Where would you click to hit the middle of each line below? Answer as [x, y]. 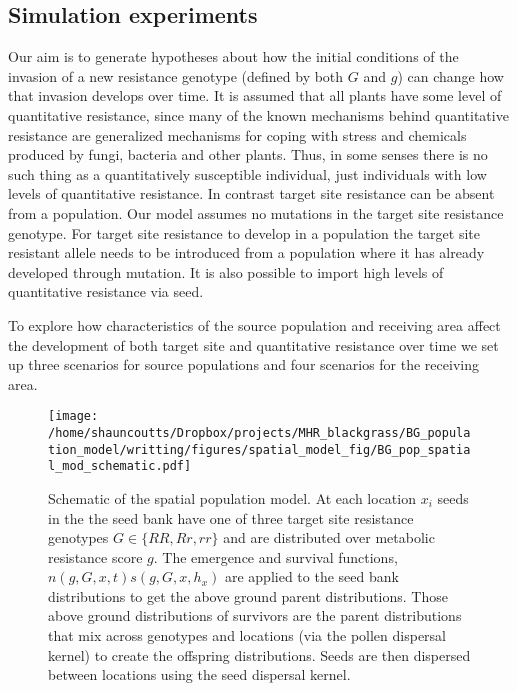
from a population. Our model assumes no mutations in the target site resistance [256, 212]
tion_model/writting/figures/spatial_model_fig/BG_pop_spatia [259, 449]
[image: [73, 416]
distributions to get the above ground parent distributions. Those [248, 595]
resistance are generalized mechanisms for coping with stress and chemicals [237, 134]
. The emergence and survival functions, [275, 556]
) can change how [450, 75]
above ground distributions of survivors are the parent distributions [255, 615]
